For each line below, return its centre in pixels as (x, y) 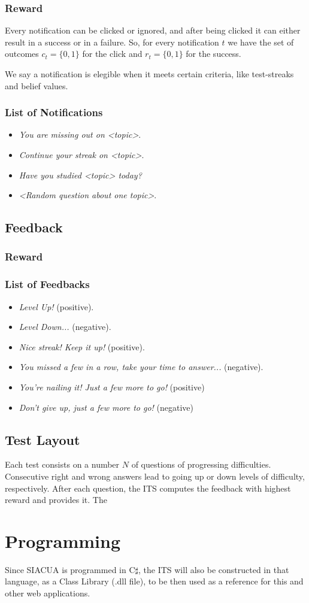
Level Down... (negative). (65, 327)
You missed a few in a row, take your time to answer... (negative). (141, 367)
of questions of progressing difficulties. (201, 464)
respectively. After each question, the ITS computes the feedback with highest (148, 488)
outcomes (22, 54)
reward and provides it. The (56, 500)
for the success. (213, 54)
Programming (63, 540)
